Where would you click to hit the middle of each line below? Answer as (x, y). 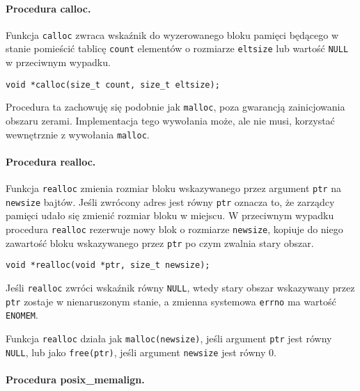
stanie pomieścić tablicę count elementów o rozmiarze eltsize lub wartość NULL (177, 48)
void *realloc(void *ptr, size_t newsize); (108, 265)
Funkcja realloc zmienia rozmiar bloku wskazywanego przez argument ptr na (173, 188)
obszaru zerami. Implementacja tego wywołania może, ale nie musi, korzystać (170, 121)
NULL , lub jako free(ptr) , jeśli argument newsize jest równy (136, 352)
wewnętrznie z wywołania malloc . (78, 134)
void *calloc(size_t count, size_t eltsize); (113, 85)
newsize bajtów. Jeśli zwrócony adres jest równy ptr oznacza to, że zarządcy (170, 201)
